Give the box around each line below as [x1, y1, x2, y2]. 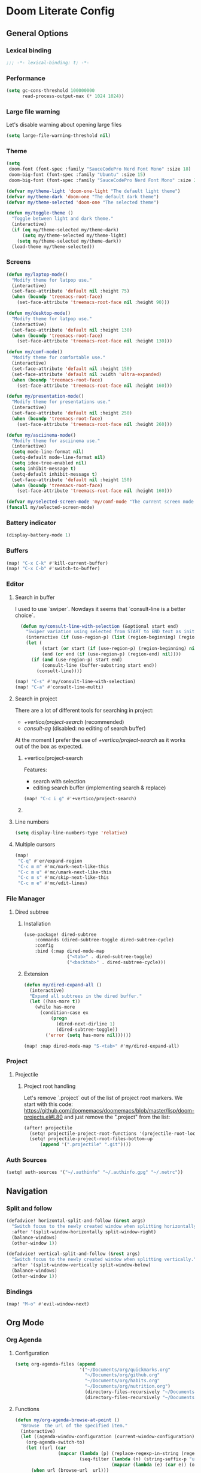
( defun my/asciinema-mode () [6, 432, 77, 438]
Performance [6, 74, 46, 82]
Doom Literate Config [6, 4, 115, 18]
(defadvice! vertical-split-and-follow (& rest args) [6, 1251, 141, 1257]
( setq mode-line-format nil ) [11, 449, 84, 455]
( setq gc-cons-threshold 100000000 [6, 88, 95, 94]
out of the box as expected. [14, 743, 83, 750]
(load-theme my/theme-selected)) [11, 243, 95, 250]
